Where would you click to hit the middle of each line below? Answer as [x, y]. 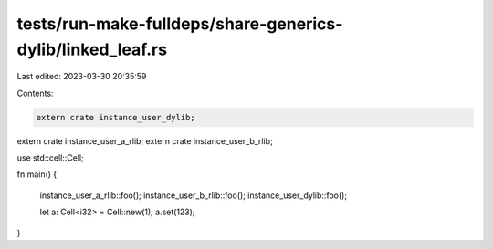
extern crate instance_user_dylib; [115, 117]
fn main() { [37, 174]
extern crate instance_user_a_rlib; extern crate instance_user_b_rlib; [145, 140]
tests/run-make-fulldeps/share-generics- [180, 24]
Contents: [35, 93]
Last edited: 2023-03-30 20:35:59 [82, 77]
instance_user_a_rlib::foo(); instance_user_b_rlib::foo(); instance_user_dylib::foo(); [193, 195]
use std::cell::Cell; [50, 158]
